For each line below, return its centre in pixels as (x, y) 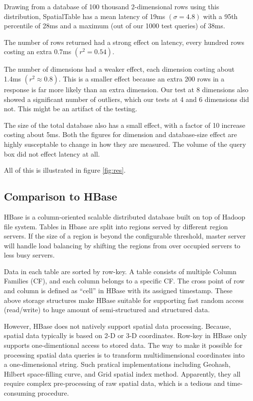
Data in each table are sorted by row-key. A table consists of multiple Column (120, 271)
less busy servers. (29, 255)
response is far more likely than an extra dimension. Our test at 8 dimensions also (126, 89)
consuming (20, 393)
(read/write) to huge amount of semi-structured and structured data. (107, 310)
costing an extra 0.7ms (38, 51)
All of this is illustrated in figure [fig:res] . (65, 170)
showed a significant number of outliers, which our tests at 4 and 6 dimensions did (126, 99)
